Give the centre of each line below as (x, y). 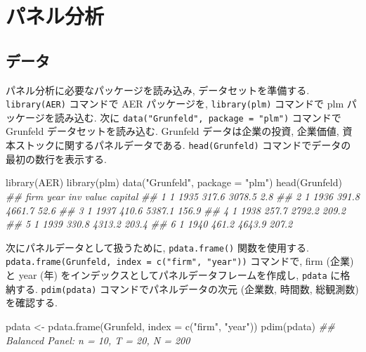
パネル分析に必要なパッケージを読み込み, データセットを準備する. (158, 90)
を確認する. (32, 302)
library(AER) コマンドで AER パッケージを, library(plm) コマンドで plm (175, 104)
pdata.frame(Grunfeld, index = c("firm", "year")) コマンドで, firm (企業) (180, 261)
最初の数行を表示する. (56, 158)
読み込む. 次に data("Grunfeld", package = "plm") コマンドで (198, 117)
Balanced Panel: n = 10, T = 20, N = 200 (98, 340)
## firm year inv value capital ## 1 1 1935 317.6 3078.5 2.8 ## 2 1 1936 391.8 (183, 196)
